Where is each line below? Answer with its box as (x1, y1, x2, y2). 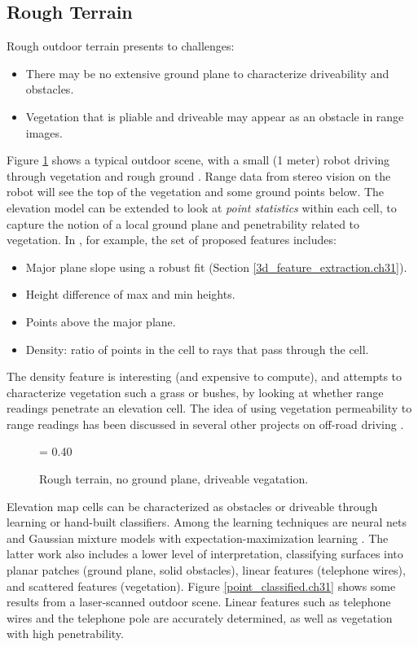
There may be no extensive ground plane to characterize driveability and (25, 64, 389, 81)
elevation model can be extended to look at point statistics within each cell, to (7, 199, 397, 216)
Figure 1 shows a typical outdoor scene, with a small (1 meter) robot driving (7, 151, 390, 168)
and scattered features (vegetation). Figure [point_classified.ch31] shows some (7, 577, 396, 594)
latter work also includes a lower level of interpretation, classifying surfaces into (7, 545, 403, 562)
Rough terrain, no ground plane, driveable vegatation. (39, 470, 309, 487)
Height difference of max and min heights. (25, 286, 235, 303)
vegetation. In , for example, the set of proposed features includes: (7, 231, 337, 248)
